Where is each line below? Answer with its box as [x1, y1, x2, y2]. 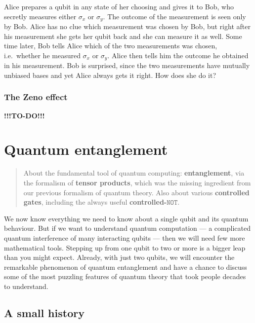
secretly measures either [4, 11, 77, 21]
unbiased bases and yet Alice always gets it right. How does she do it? [4, 70, 216, 80]
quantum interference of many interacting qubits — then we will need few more [4, 232, 245, 243]
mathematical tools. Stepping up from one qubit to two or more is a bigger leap [4, 242, 246, 252]
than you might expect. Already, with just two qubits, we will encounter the [4, 252, 235, 262]
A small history [4, 305, 85, 320]
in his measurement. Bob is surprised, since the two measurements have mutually [4, 60, 250, 71]
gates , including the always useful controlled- [23, 197, 167, 207]
